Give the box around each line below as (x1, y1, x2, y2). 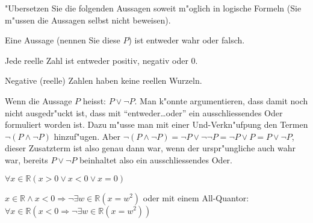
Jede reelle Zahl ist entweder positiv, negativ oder (5, 54, 188, 66)
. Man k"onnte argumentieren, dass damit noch (134, 94, 308, 107)
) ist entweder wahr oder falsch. (128, 34, 245, 46)
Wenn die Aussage (5, 94, 72, 107)
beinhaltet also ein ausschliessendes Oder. (79, 153, 232, 166)
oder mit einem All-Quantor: (143, 191, 249, 204)
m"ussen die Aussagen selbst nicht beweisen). (5, 13, 171, 26)
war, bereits (5, 153, 48, 166)
